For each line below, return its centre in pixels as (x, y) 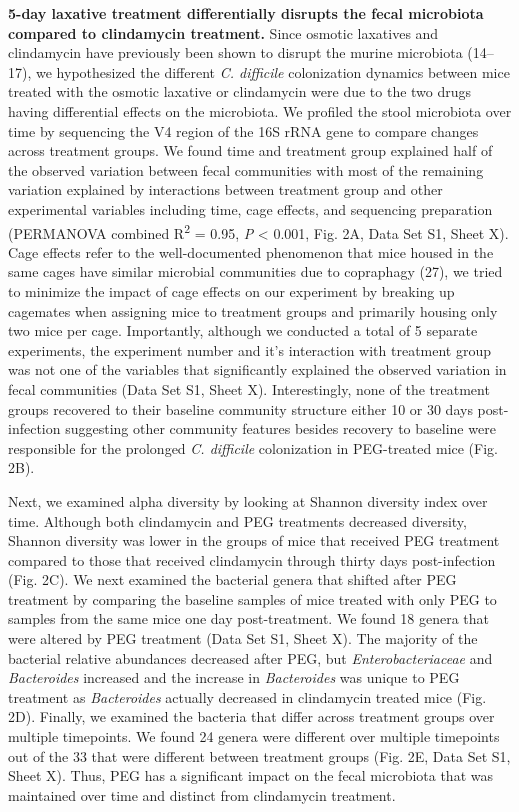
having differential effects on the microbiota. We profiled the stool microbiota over (260, 110)
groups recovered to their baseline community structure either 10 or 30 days (240, 408)
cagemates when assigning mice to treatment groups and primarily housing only (253, 310)
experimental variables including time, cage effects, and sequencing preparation (250, 208)
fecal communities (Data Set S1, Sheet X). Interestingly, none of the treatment (249, 388)
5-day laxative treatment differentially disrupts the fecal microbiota (246, 13)
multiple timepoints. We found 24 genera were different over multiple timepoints (254, 736)
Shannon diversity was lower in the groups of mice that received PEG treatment (254, 540)
